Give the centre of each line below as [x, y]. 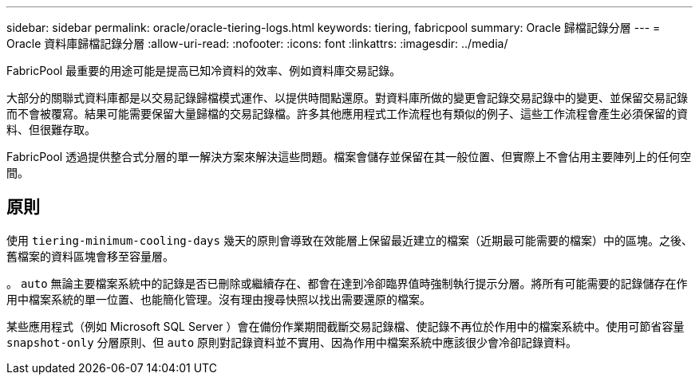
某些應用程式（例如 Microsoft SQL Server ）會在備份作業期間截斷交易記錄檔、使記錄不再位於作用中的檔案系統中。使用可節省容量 [346, 326]
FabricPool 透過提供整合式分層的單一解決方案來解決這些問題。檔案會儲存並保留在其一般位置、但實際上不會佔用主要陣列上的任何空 [349, 157]
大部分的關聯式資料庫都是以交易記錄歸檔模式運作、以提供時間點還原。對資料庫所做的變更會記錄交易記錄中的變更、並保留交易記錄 [347, 98]
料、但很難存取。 [51, 130]
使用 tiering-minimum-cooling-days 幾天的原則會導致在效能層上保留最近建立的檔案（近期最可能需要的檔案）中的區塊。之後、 [349, 240]
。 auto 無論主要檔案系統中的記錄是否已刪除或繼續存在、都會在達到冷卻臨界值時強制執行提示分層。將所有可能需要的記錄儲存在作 [347, 283]
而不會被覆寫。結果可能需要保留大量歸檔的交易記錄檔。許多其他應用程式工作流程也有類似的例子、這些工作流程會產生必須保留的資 [347, 114]
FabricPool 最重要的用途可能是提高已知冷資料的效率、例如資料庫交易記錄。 [204, 71]
